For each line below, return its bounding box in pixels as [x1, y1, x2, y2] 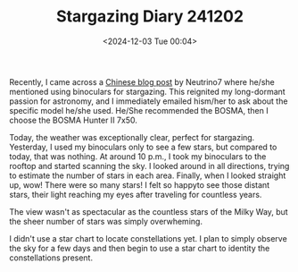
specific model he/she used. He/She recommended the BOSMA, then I [9, 105, 269, 115]
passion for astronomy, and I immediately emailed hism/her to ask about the [9, 96, 288, 106]
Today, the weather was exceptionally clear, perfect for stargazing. [9, 132, 255, 142]
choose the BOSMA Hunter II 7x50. [9, 115, 138, 125]
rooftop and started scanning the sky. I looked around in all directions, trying [9, 160, 290, 171]
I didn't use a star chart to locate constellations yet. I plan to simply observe [9, 233, 287, 243]
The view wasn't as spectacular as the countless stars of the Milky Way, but [9, 206, 288, 217]
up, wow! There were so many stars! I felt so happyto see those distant [9, 179, 270, 190]
